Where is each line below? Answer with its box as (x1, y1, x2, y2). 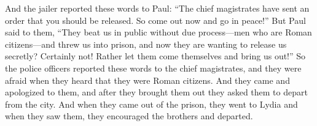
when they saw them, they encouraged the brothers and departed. (5, 109, 253, 122)
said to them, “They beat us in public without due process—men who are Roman (5, 26, 312, 39)
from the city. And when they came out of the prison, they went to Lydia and (5, 97, 298, 110)
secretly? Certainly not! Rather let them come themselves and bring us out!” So (5, 50, 306, 62)
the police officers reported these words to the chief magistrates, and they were (5, 61, 302, 74)
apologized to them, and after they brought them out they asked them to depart (5, 86, 308, 98)
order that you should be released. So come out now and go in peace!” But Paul (5, 13, 306, 26)
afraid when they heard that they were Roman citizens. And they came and (5, 73, 290, 86)
